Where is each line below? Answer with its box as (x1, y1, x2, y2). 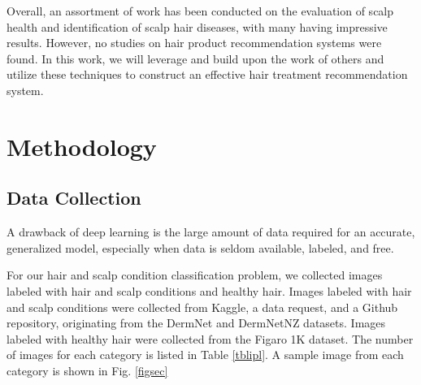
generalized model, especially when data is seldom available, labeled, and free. (7, 239, 394, 256)
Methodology (7, 129, 157, 162)
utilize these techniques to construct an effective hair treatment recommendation (7, 66, 408, 83)
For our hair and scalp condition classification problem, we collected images (7, 266, 383, 283)
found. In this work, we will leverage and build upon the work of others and (7, 50, 384, 67)
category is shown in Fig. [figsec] (7, 361, 168, 379)
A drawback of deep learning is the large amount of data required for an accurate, (7, 223, 415, 240)
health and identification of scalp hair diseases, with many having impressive (7, 18, 388, 35)
